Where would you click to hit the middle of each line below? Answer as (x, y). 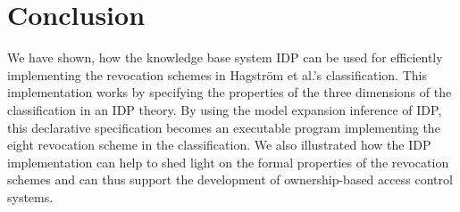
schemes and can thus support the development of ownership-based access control (230, 179)
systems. (30, 196)
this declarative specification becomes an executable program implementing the (224, 127)
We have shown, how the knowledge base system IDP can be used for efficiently (225, 57)
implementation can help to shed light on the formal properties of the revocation (228, 162)
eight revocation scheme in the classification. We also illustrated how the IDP (219, 145)
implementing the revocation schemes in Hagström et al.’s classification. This (217, 74)
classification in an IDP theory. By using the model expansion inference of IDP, (225, 109)
